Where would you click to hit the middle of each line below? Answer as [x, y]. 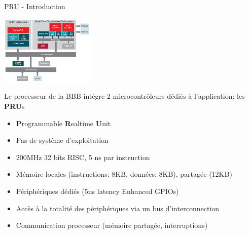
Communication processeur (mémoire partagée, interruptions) [112, 225]
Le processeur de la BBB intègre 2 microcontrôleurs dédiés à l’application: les [124, 96]
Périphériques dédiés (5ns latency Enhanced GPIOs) [97, 191]
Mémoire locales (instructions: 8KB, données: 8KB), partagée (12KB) [124, 174]
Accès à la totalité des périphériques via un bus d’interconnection [117, 208]
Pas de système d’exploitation [62, 140]
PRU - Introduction [35, 6]
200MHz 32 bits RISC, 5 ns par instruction [83, 157]
